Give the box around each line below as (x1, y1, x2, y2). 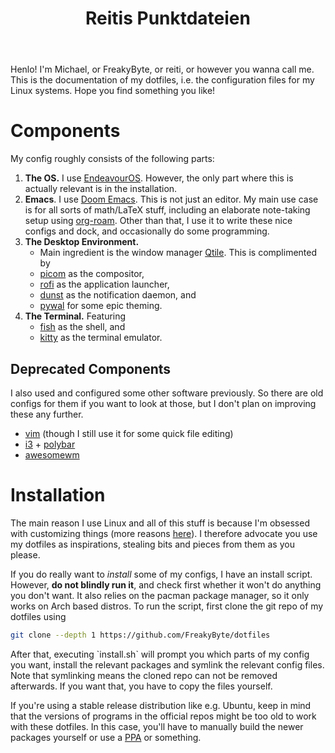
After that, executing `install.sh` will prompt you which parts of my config (10, 648, 310, 660)
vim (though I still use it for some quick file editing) (24, 427, 234, 439)
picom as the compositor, (39, 268, 145, 280)
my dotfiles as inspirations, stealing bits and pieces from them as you (10, 538, 295, 550)
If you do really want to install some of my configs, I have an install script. (10, 568, 313, 580)
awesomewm (24, 448, 80, 461)
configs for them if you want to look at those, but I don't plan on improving (10, 397, 317, 409)
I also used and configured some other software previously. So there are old (10, 387, 324, 399)
